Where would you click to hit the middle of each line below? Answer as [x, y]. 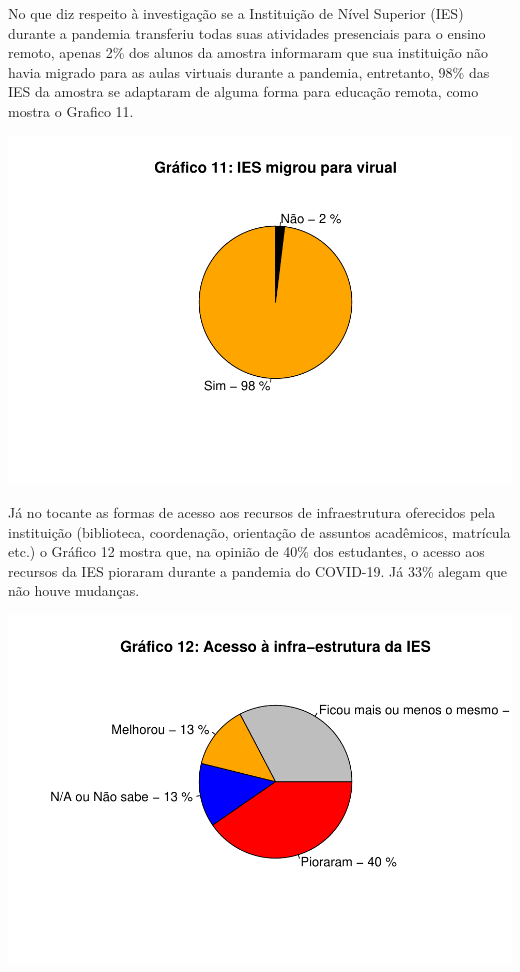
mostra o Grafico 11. [71, 110]
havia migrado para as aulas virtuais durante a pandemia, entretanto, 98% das [249, 71]
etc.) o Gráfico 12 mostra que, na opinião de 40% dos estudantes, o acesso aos [246, 551]
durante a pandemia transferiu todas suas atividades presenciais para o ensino [247, 32]
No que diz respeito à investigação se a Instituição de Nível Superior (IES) [236, 13]
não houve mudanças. [74, 590]
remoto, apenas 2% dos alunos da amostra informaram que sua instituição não [248, 52]
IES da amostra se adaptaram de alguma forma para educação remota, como [243, 91]
